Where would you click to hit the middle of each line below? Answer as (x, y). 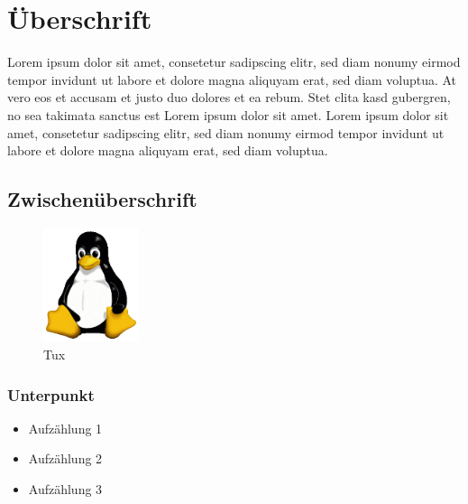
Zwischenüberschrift (102, 199)
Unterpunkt (51, 394)
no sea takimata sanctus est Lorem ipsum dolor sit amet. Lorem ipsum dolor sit (228, 114)
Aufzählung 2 (65, 458)
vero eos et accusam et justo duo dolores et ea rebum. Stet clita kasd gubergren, (229, 97)
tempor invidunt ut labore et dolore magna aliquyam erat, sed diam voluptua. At (232, 79)
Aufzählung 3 (65, 489)
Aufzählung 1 (65, 428)
